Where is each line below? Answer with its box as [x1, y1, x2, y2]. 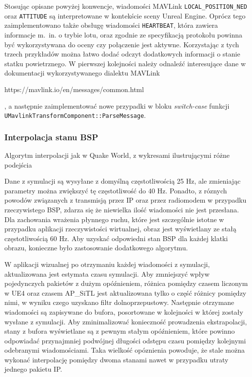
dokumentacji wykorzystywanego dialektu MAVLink [4, 68, 160, 78]
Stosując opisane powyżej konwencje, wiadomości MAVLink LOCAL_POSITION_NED [4, 1, 247, 11]
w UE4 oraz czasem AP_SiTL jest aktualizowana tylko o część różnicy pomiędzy [4, 287, 247, 298]
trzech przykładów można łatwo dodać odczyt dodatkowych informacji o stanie [4, 49, 240, 59]
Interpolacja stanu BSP [4, 131, 98, 143]
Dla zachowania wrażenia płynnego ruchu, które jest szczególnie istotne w [4, 214, 224, 224]
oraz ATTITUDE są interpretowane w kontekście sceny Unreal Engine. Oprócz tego [4, 10, 246, 20]
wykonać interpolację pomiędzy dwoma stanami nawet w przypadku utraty [4, 354, 229, 364]
